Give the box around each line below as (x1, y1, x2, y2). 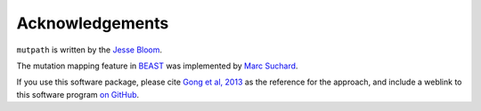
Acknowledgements (16, 13, 169, 33)
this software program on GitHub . (16, 89, 140, 99)
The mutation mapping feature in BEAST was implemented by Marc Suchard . (16, 60, 298, 71)
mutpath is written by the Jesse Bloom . (16, 44, 163, 55)
